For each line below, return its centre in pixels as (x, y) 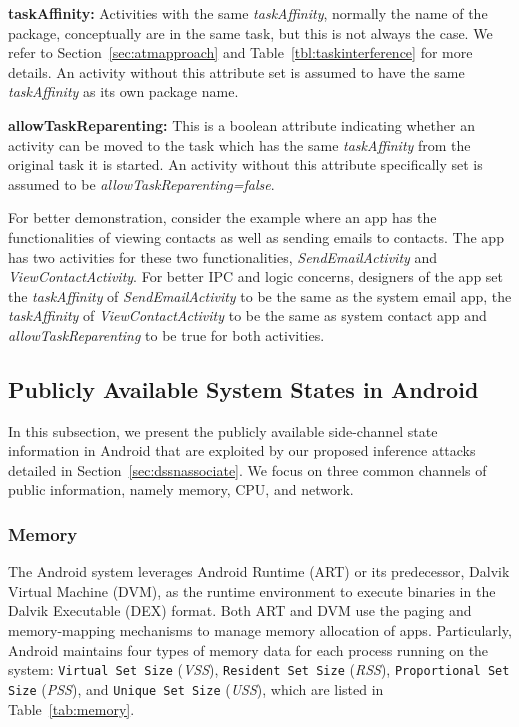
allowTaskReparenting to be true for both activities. (166, 334)
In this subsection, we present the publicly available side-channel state (223, 430)
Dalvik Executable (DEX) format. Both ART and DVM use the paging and (240, 610)
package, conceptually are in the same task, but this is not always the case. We (250, 32)
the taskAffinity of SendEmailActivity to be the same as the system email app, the (260, 295)
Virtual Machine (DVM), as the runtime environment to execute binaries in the (252, 590)
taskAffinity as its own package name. (123, 91)
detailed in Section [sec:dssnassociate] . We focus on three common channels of (247, 469)
